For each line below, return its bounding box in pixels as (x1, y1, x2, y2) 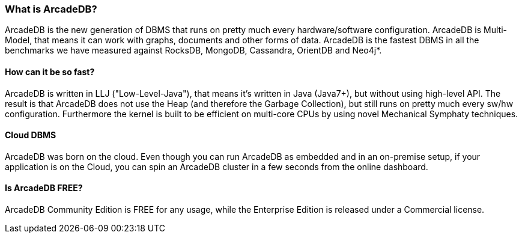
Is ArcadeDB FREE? (5, 183, 83, 194)
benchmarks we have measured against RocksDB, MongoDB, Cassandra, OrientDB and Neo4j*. (5, 45, 382, 56)
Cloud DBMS (5, 130, 56, 141)
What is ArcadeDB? (5, 3, 97, 15)
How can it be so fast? (5, 66, 95, 77)
